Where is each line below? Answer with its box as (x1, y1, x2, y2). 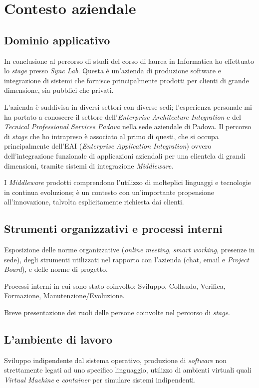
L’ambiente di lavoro (4, 332, 112, 347)
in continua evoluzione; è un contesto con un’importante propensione (4, 187, 215, 197)
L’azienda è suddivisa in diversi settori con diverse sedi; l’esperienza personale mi (4, 101, 252, 112)
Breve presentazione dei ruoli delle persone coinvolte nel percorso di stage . (4, 307, 231, 318)
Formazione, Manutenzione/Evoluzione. (4, 290, 125, 301)
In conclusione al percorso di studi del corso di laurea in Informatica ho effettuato (4, 55, 255, 66)
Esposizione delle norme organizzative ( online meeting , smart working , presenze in (4, 244, 255, 255)
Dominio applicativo (4, 32, 110, 47)
